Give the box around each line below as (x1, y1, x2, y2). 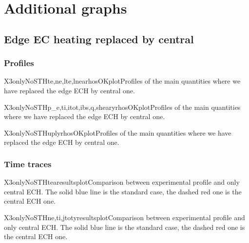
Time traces (4, 157, 52, 170)
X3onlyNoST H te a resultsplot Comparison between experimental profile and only (4, 177, 240, 187)
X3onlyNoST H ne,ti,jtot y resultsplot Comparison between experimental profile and (4, 212, 245, 222)
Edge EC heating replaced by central (4, 31, 194, 46)
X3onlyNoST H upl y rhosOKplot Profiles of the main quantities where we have (4, 127, 231, 138)
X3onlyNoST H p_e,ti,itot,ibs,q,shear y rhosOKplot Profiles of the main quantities (4, 102, 241, 112)
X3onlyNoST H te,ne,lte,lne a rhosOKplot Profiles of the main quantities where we (4, 76, 241, 86)
